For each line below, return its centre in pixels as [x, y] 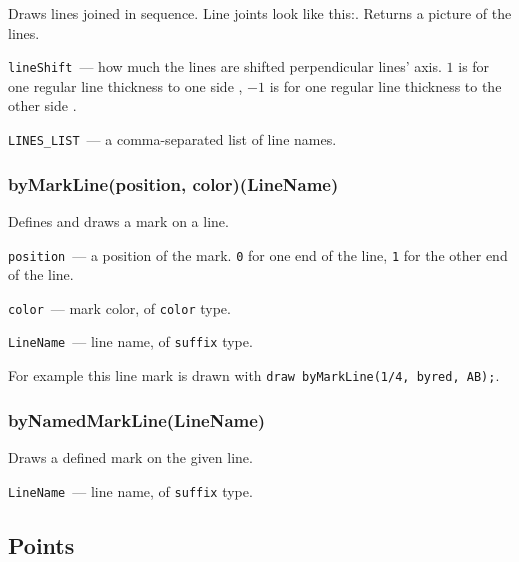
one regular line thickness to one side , [125, 85]
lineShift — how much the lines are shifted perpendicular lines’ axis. [225, 66]
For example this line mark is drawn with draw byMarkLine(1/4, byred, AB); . [254, 375]
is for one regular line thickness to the [385, 85]
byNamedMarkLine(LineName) [137, 419]
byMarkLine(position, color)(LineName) [173, 183]
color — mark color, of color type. [119, 307]
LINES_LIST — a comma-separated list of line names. [172, 139]
